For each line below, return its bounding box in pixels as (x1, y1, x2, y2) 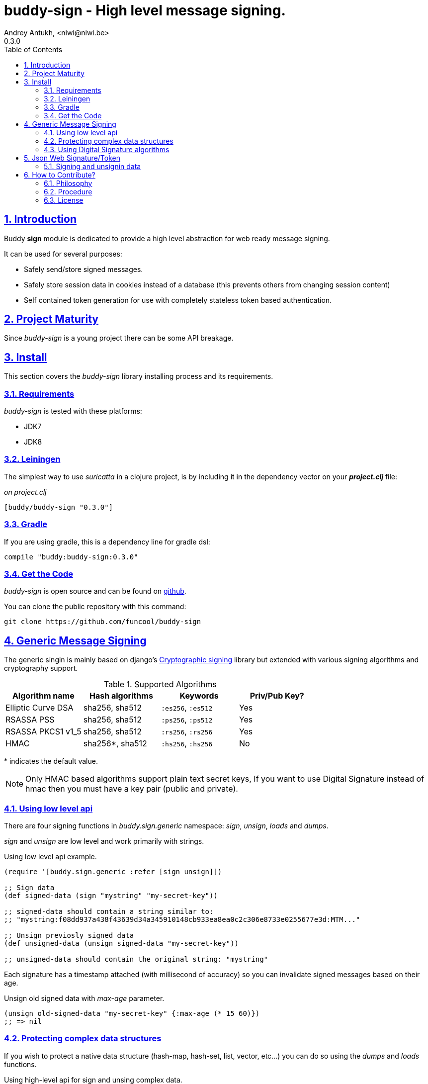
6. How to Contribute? (24, 170, 95, 179)
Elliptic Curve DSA (5, 703, 74, 713)
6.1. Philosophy (44, 179, 92, 187)
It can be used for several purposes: (4, 249, 122, 258)
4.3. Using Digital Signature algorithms (44, 145, 170, 154)
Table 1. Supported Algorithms (103, 679, 217, 690)
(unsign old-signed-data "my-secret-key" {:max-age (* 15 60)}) (4, 1009, 260, 1017)
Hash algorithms (89, 691, 153, 701)
